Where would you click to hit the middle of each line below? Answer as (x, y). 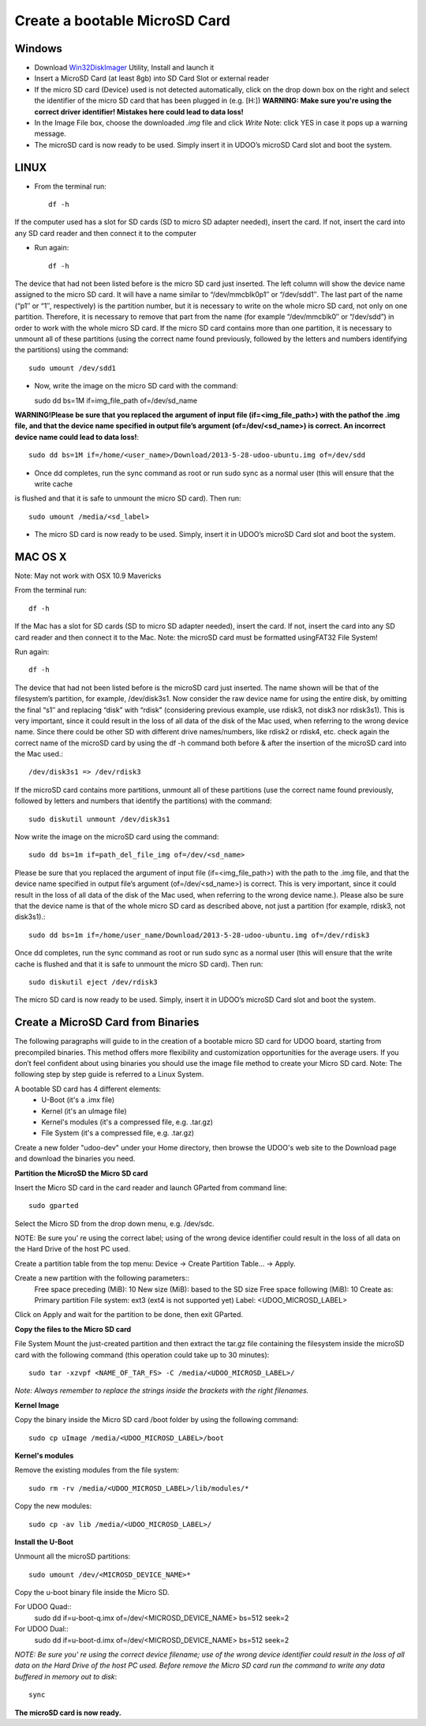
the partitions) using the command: (72, 350)
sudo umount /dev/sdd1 (73, 368)
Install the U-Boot (44, 1542)
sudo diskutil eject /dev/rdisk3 (93, 982)
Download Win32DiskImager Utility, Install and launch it (124, 68)
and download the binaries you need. (75, 1159)
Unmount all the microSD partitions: (73, 1556)
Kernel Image (37, 1405)
